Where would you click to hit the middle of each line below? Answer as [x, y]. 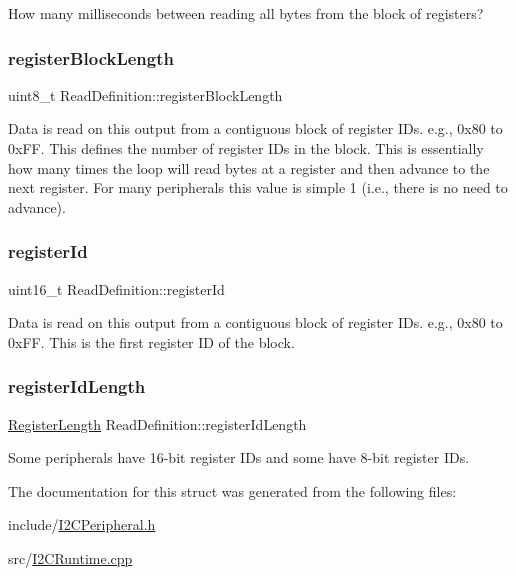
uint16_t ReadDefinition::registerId [116, 288]
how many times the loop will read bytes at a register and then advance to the [249, 167]
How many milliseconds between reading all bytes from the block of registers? [246, 13]
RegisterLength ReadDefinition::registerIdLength [157, 423]
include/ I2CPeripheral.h [82, 524]
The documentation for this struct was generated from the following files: [232, 490]
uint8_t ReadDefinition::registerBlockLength [145, 94]
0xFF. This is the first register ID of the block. [151, 341]
